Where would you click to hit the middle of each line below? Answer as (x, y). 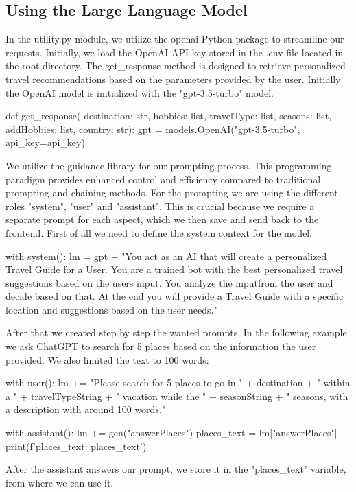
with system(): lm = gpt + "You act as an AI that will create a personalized (166, 256)
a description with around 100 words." (86, 409)
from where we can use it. (60, 482)
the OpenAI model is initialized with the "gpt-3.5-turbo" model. (140, 92)
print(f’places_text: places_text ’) (76, 446)
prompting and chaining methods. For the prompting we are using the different (172, 192)
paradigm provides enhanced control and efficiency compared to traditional (163, 179)
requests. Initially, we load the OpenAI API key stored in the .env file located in (175, 52)
